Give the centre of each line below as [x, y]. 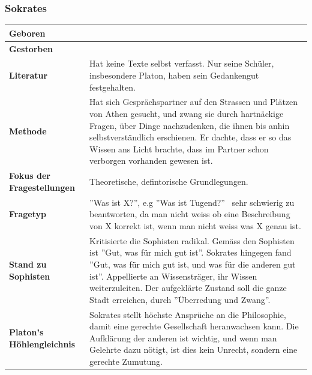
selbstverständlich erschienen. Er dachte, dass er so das [190, 137]
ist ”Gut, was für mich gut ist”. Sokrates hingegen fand [190, 252]
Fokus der [30, 175]
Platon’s [26, 331]
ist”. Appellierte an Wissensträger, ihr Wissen [173, 276]
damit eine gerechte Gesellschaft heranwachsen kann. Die [194, 326]
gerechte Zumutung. [126, 361]
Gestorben [31, 48]
